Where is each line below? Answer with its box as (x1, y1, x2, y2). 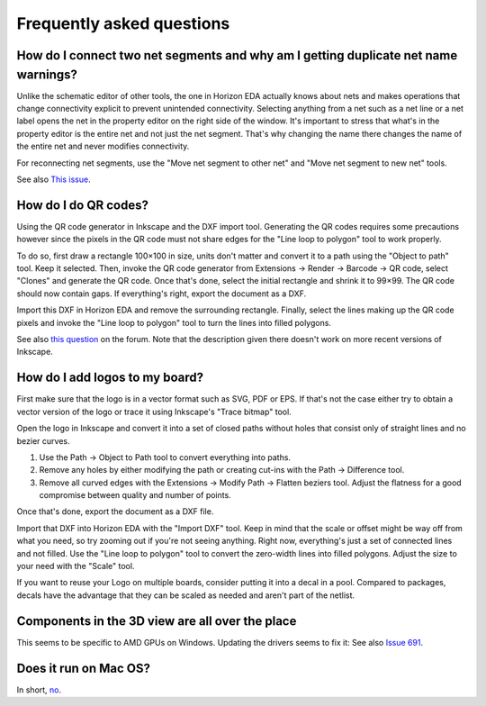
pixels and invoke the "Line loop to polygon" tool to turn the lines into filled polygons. (16, 317, 332, 328)
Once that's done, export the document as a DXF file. (16, 506, 214, 517)
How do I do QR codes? (16, 197, 148, 213)
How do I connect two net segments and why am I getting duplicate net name (16, 48, 458, 63)
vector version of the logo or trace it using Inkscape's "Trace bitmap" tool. (16, 406, 292, 417)
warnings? (16, 67, 78, 82)
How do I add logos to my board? (16, 370, 204, 385)
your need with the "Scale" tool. (16, 561, 135, 572)
